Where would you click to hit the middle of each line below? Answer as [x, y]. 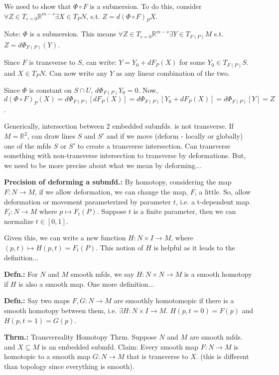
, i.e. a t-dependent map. [213, 201]
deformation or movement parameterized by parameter [88, 201]
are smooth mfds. [216, 337]
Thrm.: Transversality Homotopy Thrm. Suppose [80, 337]
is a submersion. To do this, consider [146, 6]
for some [192, 62]
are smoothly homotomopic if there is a [174, 300]
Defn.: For [21, 274]
